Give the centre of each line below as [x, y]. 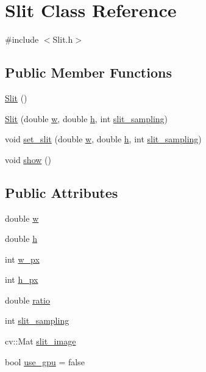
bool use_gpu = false [45, 361]
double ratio [27, 300]
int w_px [22, 259]
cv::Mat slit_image [41, 341]
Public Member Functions [88, 72]
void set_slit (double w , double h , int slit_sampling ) [103, 139]
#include [22, 39]
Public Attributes [62, 192]
